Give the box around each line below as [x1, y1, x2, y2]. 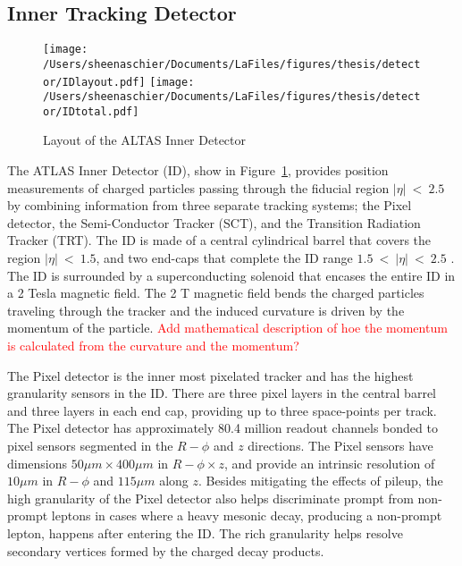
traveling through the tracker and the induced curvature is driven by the [7, 300, 405, 319]
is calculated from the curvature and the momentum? [7, 336, 299, 355]
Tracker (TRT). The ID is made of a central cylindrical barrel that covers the [7, 231, 432, 249]
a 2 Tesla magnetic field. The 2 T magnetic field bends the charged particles [7, 283, 424, 302]
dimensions [7, 453, 68, 472]
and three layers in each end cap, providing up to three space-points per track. [7, 401, 437, 419]
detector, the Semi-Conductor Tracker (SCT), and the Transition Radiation [7, 213, 421, 232]
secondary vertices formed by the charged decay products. [7, 541, 324, 560]
